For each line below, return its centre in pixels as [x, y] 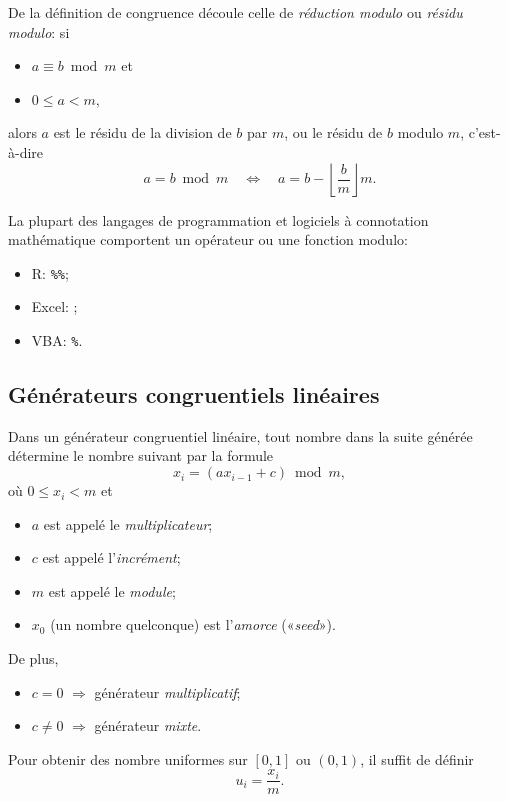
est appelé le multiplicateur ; [128, 523]
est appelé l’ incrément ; [111, 557]
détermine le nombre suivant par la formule [141, 455]
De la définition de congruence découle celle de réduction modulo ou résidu [235, 12]
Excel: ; [54, 306]
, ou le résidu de [333, 132]
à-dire [26, 151]
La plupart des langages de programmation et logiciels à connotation [218, 219]
